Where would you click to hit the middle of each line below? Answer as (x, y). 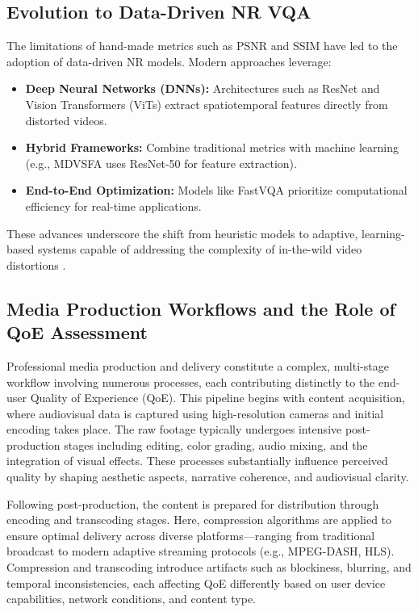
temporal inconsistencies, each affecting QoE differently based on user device (196, 583)
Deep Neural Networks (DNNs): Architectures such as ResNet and (203, 88)
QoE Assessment (77, 332)
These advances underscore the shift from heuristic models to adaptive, (182, 233)
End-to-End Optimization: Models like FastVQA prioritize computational (216, 190)
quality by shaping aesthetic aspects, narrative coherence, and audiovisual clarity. (208, 477)
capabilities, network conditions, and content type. (131, 599)
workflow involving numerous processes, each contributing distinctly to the (191, 381)
